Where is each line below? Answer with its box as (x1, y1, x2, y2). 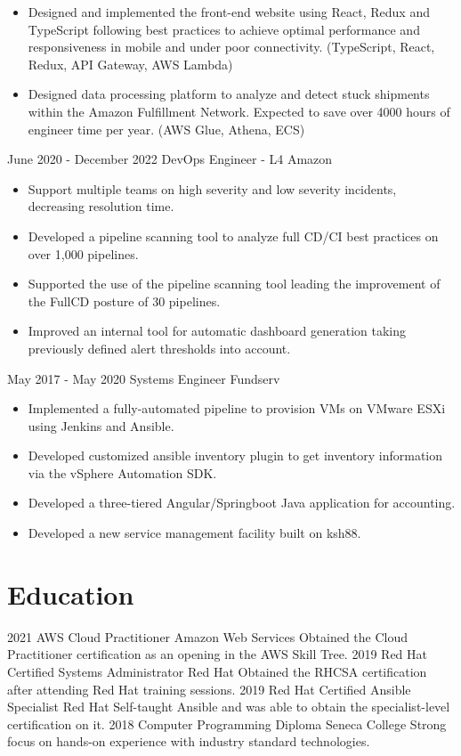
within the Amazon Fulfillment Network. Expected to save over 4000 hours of (28, 102, 450, 120)
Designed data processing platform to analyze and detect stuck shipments (28, 85, 430, 103)
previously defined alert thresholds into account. (28, 338, 291, 357)
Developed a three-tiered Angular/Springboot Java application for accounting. (28, 493, 456, 512)
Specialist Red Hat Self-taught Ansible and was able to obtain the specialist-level (7, 697, 450, 716)
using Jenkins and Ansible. (28, 416, 174, 435)
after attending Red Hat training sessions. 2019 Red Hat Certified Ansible (7, 679, 411, 698)
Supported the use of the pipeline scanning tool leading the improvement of (28, 274, 441, 293)
